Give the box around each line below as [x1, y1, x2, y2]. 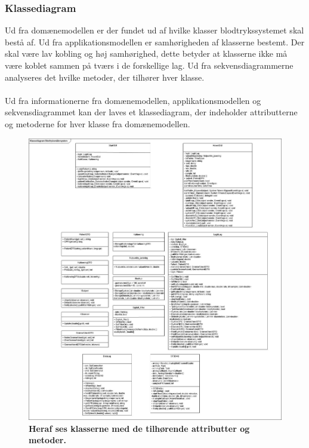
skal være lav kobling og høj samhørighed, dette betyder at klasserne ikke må [5, 47, 288, 60]
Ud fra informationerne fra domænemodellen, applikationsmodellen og [5, 94, 261, 106]
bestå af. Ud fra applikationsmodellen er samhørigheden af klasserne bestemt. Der [5, 35, 305, 48]
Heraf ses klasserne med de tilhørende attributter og [29, 422, 250, 434]
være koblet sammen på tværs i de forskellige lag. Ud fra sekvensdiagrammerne [5, 59, 293, 71]
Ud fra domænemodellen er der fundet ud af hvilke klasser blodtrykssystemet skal [5, 24, 304, 36]
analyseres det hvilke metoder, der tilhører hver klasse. [5, 70, 205, 83]
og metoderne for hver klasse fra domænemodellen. [5, 117, 190, 130]
